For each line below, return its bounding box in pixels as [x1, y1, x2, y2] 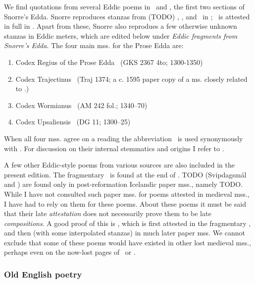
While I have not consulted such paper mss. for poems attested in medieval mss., [4, 188, 250, 199]
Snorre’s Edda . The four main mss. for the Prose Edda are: [4, 40, 184, 51]
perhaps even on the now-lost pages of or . [4, 247, 136, 257]
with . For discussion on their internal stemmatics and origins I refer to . [4, 143, 224, 153]
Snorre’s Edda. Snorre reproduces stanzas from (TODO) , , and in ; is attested [4, 11, 250, 21]
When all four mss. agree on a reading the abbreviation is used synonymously [4, 133, 243, 143]
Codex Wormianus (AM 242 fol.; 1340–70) [15, 100, 148, 110]
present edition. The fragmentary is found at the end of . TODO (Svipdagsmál [4, 169, 247, 179]
